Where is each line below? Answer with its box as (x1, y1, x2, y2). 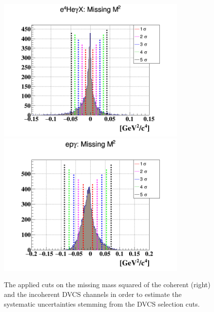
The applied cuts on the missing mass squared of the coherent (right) (4, 279, 211, 290)
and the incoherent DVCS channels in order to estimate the (4, 289, 182, 299)
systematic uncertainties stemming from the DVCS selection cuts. (4, 298, 200, 309)
